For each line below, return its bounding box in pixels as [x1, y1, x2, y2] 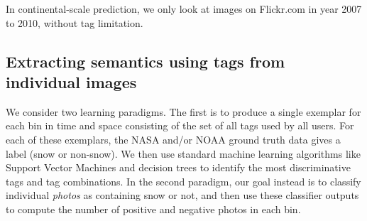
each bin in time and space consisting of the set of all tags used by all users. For [6, 118, 354, 133]
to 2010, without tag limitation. [6, 15, 143, 30]
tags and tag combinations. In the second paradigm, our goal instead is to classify [6, 173, 361, 188]
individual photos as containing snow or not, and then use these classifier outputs [6, 188, 359, 203]
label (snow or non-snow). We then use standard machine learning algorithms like [6, 146, 361, 161]
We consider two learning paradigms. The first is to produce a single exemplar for [6, 104, 361, 119]
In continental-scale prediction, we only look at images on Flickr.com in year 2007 [6, 1, 362, 16]
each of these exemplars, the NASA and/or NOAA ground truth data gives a [6, 131, 341, 146]
